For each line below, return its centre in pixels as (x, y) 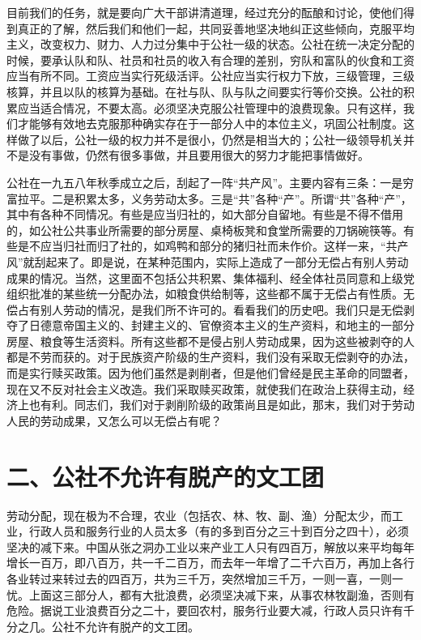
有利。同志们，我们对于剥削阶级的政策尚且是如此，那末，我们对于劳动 (227, 405)
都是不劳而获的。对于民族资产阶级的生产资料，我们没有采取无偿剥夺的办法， (210, 357)
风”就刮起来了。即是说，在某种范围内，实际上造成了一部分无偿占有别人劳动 (208, 261)
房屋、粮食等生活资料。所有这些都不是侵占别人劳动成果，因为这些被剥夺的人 (210, 341)
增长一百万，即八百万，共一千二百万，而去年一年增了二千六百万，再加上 (199, 563)
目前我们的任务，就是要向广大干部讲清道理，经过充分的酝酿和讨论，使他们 (205, 12)
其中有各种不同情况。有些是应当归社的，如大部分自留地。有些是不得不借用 (205, 214)
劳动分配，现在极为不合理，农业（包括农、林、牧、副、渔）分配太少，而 (199, 515)
